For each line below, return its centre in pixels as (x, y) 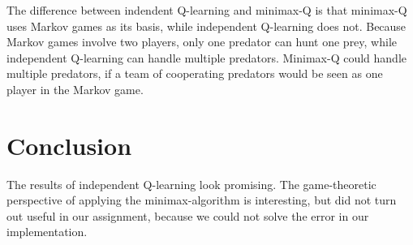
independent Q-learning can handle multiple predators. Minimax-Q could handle (206, 57)
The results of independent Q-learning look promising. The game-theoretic (191, 184)
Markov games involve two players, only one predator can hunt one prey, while (202, 42)
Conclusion (69, 145)
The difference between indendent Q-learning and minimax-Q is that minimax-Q (207, 10)
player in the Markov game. (75, 89)
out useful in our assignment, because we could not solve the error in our (188, 215)
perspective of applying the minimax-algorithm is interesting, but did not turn (202, 200)
